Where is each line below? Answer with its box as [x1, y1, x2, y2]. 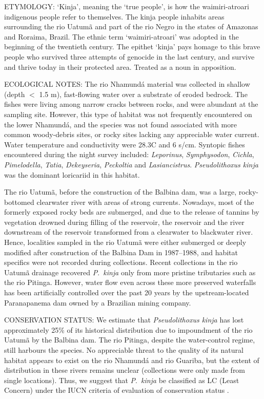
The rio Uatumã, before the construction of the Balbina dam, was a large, [4, 186, 237, 197]
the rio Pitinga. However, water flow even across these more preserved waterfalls [4, 277, 256, 288]
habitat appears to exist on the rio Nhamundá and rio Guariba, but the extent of [4, 354, 259, 365]
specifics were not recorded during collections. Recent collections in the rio [4, 257, 238, 268]
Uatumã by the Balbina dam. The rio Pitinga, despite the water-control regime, [4, 334, 255, 345]
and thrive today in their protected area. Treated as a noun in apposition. [4, 61, 236, 72]
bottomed [4, 196, 34, 207]
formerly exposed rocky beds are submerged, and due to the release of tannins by [4, 206, 259, 217]
